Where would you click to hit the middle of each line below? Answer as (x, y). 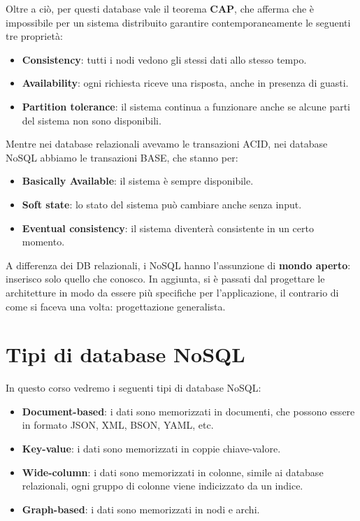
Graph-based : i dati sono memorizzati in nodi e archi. (141, 509)
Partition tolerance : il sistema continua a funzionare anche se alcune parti (186, 106)
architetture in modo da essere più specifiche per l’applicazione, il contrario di (172, 292)
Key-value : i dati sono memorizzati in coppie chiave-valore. (151, 448)
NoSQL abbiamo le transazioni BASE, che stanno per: (122, 157)
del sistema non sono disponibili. (92, 120)
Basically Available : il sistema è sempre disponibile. (138, 181)
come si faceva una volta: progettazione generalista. (116, 306)
